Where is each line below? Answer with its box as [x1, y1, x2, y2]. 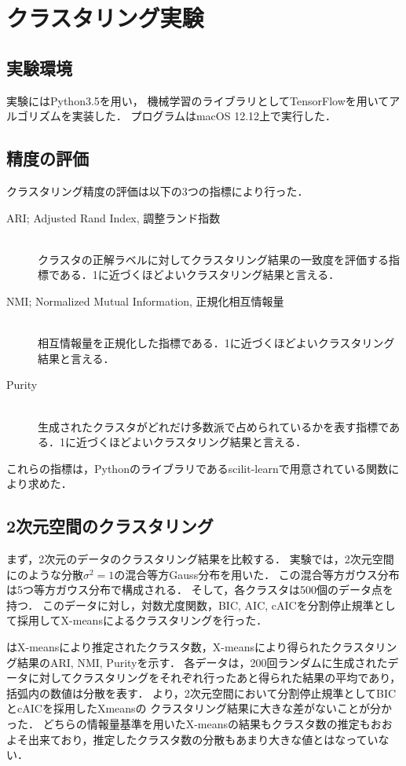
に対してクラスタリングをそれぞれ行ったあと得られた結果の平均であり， [27, 669, 401, 686]
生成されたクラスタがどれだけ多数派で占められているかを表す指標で [38, 418, 390, 434]
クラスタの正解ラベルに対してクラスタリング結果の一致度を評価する [38, 251, 390, 267]
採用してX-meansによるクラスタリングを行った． [16, 612, 268, 629]
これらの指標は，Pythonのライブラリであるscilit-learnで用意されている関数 [6, 460, 389, 476]
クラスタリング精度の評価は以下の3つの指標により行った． [6, 182, 309, 199]
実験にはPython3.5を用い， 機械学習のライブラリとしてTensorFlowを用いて [6, 92, 390, 108]
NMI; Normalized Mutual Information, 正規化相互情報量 [6, 292, 284, 309]
